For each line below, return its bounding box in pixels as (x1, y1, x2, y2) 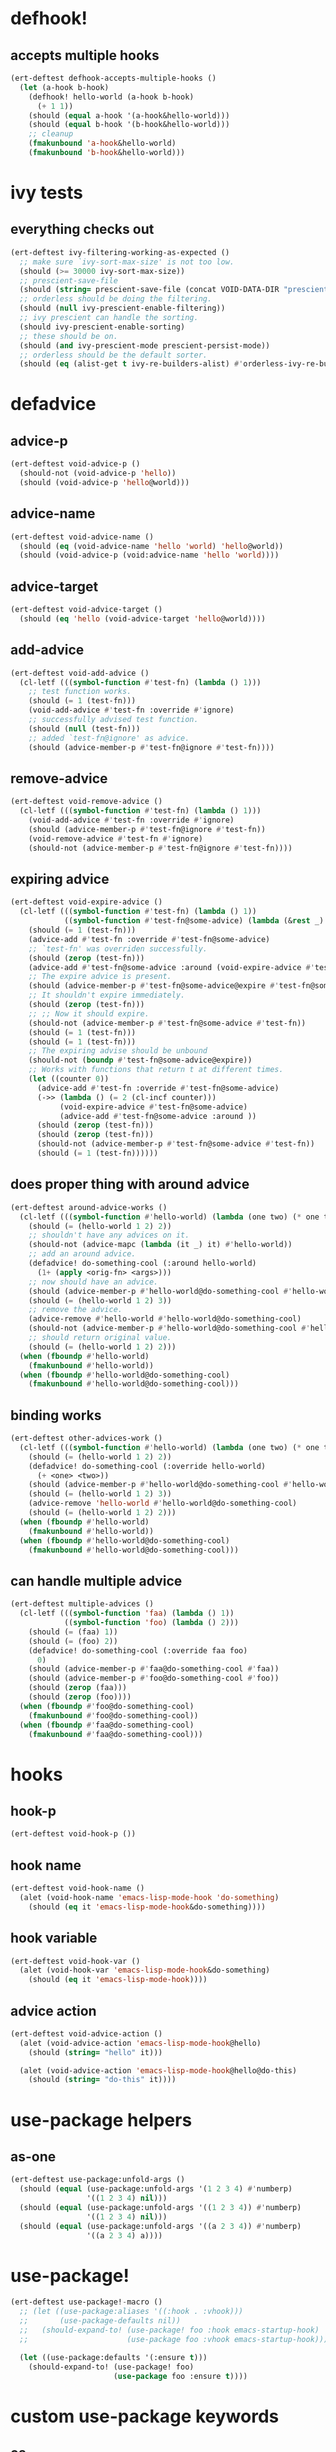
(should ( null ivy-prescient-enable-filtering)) (19, 303, 226, 314)
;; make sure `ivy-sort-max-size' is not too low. (19, 257, 235, 267)
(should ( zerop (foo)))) (28, 1692, 132, 1702)
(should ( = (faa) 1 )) (28, 1627, 118, 1637)
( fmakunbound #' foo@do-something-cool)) (28, 1710, 199, 1721)
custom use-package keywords (10, 2405, 280, 2427)
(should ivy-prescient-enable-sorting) (19, 322, 186, 332)
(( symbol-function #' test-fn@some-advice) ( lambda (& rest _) (63, 916, 325, 926)
